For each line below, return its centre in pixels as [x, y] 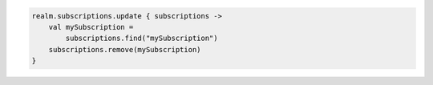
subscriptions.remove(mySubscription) [125, 49]
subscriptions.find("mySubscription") [142, 38]
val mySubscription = [91, 27]
